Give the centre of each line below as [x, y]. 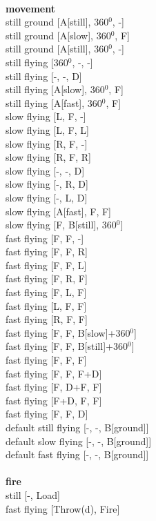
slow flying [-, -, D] [45, 170]
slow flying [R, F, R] [48, 157]
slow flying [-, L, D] [47, 197]
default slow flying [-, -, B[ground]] [79, 441]
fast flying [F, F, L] [46, 265]
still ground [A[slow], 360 [58, 35]
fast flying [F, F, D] [47, 414]
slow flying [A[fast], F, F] [59, 211]
